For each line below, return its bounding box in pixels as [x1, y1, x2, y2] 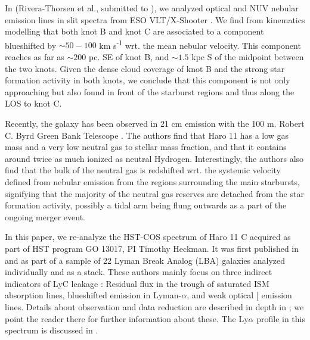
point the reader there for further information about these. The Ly [5, 312, 249, 325]
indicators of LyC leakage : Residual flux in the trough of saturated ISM [5, 277, 269, 289]
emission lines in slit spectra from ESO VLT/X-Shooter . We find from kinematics [5, 13, 305, 26]
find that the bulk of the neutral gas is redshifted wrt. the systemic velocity [5, 164, 281, 176]
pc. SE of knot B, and [88, 51, 169, 63]
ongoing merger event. [5, 210, 86, 223]
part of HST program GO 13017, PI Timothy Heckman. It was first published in [5, 242, 299, 254]
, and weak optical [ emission [187, 289, 292, 301]
